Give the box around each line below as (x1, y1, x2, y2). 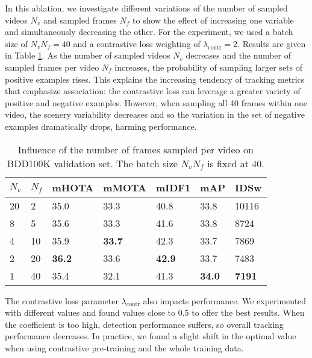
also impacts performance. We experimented (143, 294, 307, 307)
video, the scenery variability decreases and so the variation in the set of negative (5, 108, 305, 121)
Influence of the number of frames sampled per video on (17, 142, 254, 156)
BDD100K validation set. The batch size (7, 156, 178, 170)
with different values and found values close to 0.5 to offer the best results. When (5, 306, 305, 319)
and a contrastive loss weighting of (73, 37, 201, 50)
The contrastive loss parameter (5, 294, 119, 307)
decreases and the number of (186, 49, 292, 62)
